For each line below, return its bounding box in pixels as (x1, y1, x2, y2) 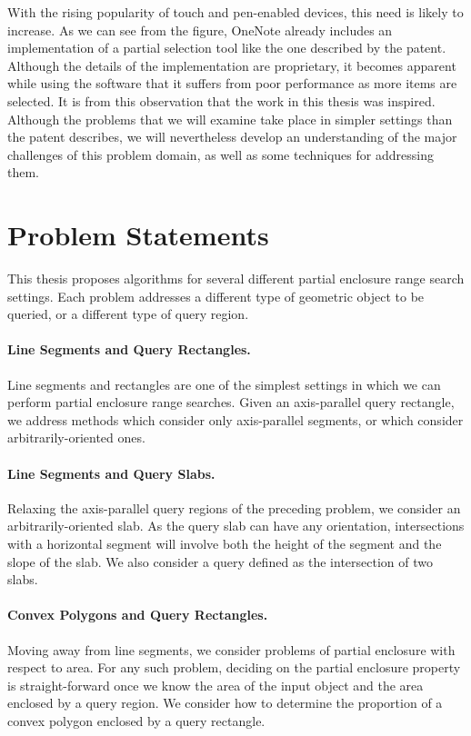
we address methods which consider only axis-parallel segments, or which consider (7, 410, 464, 429)
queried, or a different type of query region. (7, 304, 249, 323)
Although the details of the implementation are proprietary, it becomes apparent (7, 55, 456, 75)
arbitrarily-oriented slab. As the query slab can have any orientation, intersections (7, 516, 465, 535)
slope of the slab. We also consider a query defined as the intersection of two (7, 552, 433, 571)
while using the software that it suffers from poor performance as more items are (7, 74, 457, 93)
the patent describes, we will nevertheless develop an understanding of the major (7, 127, 457, 146)
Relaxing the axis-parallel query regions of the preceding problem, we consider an (7, 498, 461, 517)
